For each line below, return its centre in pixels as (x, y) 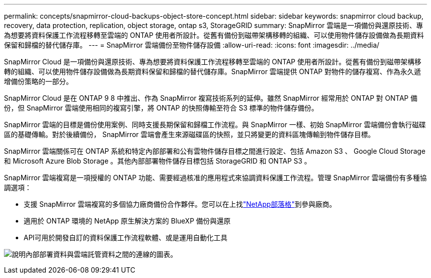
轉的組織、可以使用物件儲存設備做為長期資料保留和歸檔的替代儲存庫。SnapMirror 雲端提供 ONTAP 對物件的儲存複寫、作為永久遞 (213, 71)
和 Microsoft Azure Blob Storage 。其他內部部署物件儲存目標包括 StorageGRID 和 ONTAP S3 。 (158, 161)
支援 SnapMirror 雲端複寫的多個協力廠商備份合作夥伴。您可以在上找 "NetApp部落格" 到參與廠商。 (180, 204)
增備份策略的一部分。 (38, 81)
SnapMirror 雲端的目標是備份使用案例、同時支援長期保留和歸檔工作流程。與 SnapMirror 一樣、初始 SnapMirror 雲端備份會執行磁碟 (215, 125)
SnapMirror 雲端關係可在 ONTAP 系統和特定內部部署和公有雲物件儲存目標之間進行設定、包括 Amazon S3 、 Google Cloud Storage (215, 151)
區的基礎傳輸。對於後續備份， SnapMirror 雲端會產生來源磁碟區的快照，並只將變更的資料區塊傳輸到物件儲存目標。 (189, 134)
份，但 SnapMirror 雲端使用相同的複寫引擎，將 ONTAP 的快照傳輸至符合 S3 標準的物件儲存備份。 (161, 108)
